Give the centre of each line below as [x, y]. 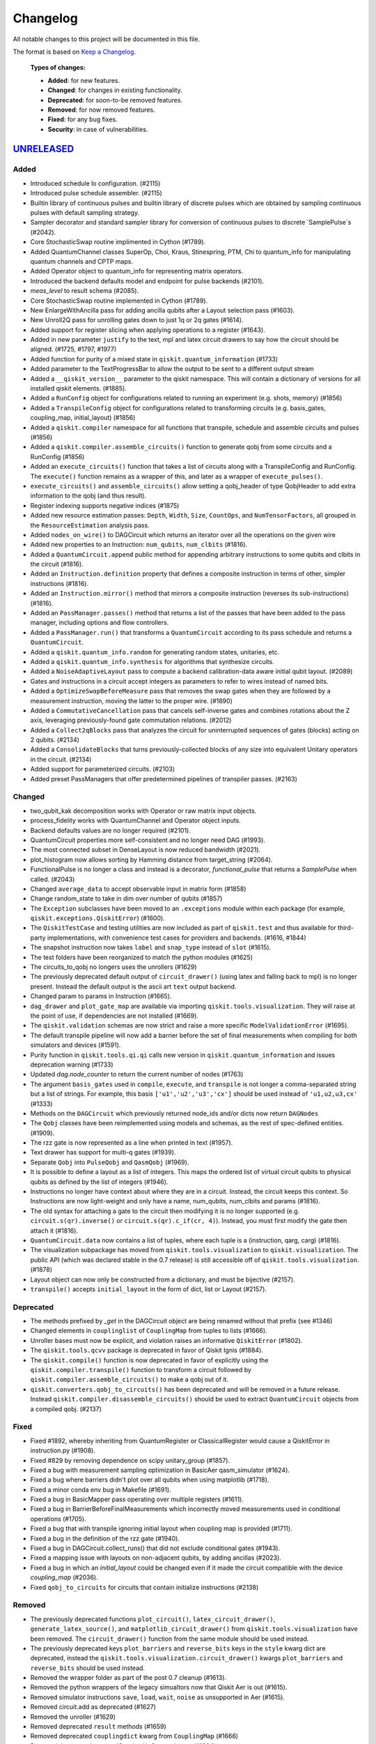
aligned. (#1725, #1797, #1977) [73, 349]
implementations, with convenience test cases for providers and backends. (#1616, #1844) [177, 938]
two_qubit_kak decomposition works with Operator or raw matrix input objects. [143, 811]
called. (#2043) [53, 879]
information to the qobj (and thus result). [88, 496]
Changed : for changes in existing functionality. [115, 90]
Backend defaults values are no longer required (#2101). [110, 830]
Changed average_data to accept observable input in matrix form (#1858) [138, 889]
